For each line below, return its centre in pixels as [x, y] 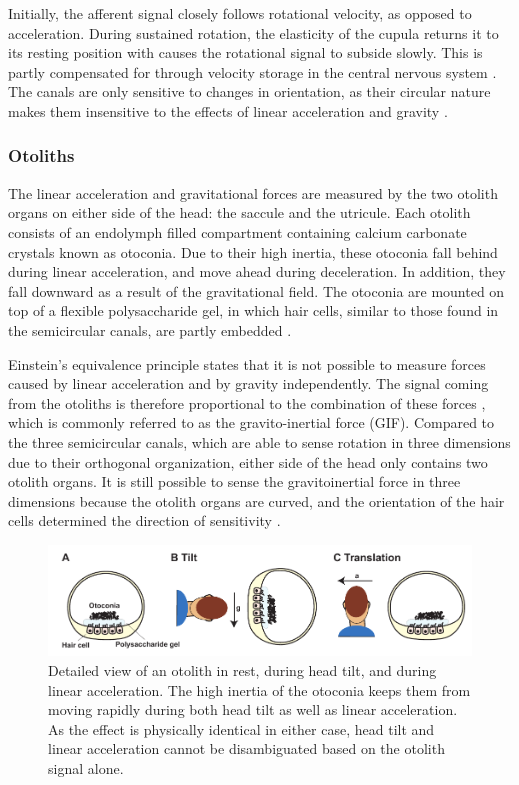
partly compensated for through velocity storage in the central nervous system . [252, 71]
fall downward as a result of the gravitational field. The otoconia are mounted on [256, 290]
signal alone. [86, 767]
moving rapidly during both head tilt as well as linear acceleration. [253, 709]
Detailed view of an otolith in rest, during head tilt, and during [242, 669]
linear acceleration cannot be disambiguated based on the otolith [246, 748]
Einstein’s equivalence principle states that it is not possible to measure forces [247, 363]
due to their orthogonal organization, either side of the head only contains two [248, 461]
